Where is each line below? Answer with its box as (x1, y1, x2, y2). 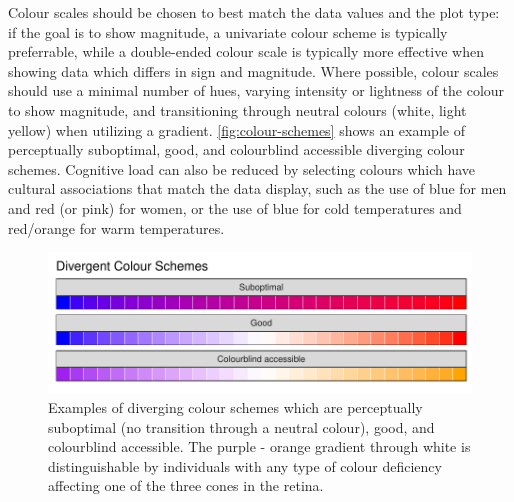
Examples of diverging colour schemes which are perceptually (48, 397, 423, 418)
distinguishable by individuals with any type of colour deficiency (48, 455, 442, 476)
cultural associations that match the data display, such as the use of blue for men (8, 178, 507, 199)
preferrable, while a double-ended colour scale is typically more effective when (8, 41, 484, 62)
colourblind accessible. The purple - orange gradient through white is (48, 436, 471, 457)
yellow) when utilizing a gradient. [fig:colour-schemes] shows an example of (8, 119, 465, 140)
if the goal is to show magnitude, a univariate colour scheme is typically (8, 21, 448, 42)
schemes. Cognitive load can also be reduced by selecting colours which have (8, 158, 476, 179)
